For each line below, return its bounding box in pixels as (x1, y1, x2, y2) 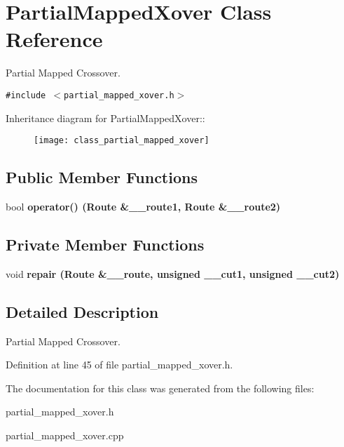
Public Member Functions (6, 166, 198, 188)
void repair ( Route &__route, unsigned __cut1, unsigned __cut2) (6, 266, 340, 281)
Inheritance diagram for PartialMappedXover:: (6, 110, 205, 125)
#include (6, 90, 46, 100)
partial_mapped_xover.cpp (6, 427, 124, 442)
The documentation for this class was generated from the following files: (6, 380, 315, 395)
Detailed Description (6, 300, 159, 322)
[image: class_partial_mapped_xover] (34, 135, 209, 146)
